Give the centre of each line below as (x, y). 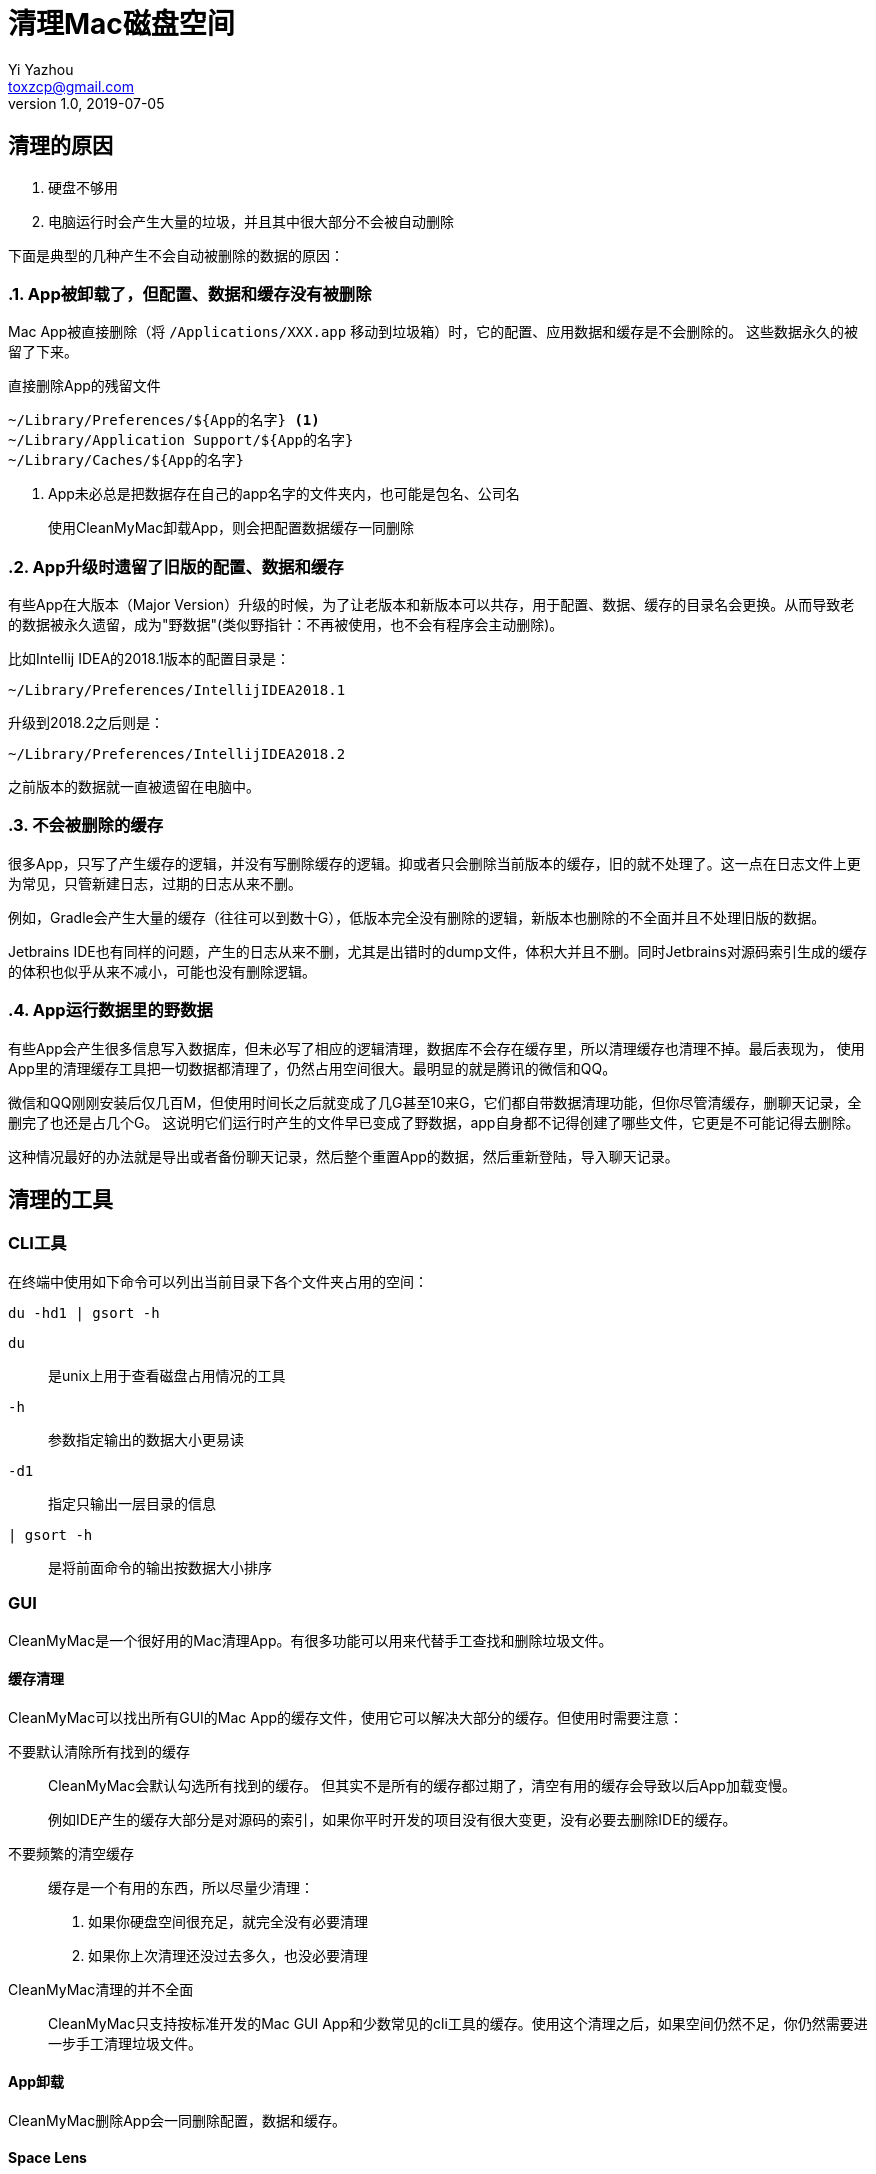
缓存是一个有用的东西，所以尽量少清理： (181, 1887)
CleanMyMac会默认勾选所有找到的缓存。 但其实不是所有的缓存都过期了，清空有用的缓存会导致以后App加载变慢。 (422, 1785)
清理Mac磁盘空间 (121, 24)
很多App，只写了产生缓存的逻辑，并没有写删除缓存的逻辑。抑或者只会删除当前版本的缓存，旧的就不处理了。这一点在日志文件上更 (434, 863)
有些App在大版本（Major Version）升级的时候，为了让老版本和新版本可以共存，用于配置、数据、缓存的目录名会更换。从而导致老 (431, 605)
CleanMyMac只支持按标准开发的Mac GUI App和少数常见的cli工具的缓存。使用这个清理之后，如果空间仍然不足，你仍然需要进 (458, 2023)
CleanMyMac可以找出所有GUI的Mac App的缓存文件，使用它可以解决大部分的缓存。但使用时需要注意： (346, 1717)
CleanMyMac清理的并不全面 (101, 1989)
